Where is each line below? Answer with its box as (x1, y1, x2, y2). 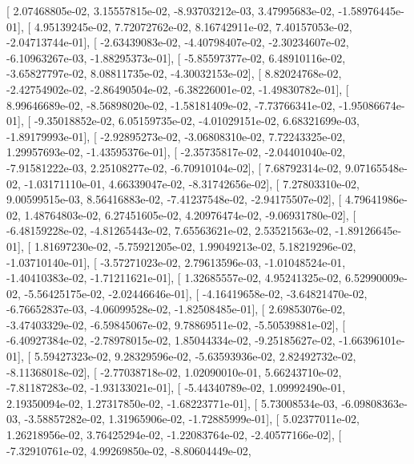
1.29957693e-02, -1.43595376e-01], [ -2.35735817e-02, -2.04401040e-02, (6, 143, 346, 160)
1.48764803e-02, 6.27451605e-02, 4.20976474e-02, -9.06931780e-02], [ (24, 206, 356, 223)
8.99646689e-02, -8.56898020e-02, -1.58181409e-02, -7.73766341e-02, (6, 96, 336, 113)
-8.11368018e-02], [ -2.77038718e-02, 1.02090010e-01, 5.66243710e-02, (6, 363, 342, 380)
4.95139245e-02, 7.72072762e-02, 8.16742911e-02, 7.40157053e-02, (34, 18, 352, 34)
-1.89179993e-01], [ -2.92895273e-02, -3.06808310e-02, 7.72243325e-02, (6, 127, 346, 144)
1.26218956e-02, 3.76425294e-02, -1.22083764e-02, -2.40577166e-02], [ (6, 426, 342, 443)
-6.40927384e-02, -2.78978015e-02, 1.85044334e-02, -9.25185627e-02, (6, 332, 336, 349)
